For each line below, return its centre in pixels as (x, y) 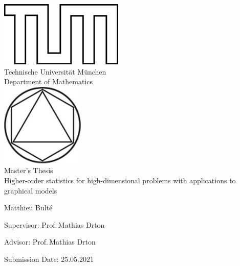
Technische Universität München (55, 71)
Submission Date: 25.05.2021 (49, 259)
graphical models (31, 190)
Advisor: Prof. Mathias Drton (50, 242)
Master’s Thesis (29, 170)
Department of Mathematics (48, 81)
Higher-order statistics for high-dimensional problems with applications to (120, 180)
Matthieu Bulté (28, 208)
